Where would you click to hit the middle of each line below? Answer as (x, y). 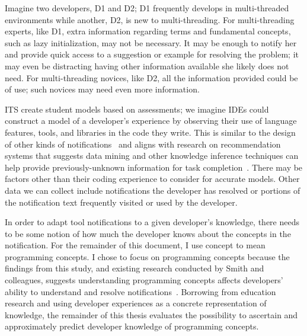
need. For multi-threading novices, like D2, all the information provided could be (151, 77)
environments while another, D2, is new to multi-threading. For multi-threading (150, 19)
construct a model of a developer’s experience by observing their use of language (151, 121)
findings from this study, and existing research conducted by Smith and (135, 268)
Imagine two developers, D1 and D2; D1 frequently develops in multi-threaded (147, 8)
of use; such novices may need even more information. (102, 89)
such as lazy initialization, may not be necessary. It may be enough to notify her (151, 42)
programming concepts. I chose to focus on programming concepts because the (147, 256)
